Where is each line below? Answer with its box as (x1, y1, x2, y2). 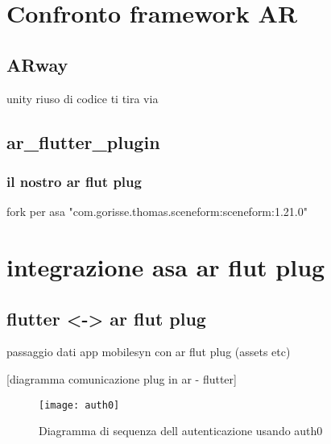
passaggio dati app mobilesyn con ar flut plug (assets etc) (6, 343, 291, 360)
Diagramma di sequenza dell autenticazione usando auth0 (39, 422, 323, 439)
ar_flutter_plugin (6, 129, 160, 154)
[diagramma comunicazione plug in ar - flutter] (6, 370, 237, 387)
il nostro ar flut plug (6, 171, 142, 191)
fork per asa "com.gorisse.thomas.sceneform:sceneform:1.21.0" (6, 203, 308, 220)
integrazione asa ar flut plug (6, 250, 325, 283)
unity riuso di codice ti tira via (6, 89, 159, 106)
